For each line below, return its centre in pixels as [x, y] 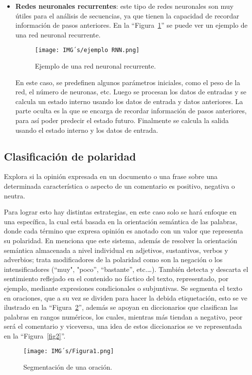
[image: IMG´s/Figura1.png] [69, 351]
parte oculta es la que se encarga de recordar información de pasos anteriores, [131, 111]
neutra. [15, 195]
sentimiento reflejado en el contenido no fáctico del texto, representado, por [116, 278]
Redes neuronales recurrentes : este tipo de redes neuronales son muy [124, 6]
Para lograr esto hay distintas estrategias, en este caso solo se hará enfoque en [120, 212]
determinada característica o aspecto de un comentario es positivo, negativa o [119, 186]
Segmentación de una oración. [68, 367]
